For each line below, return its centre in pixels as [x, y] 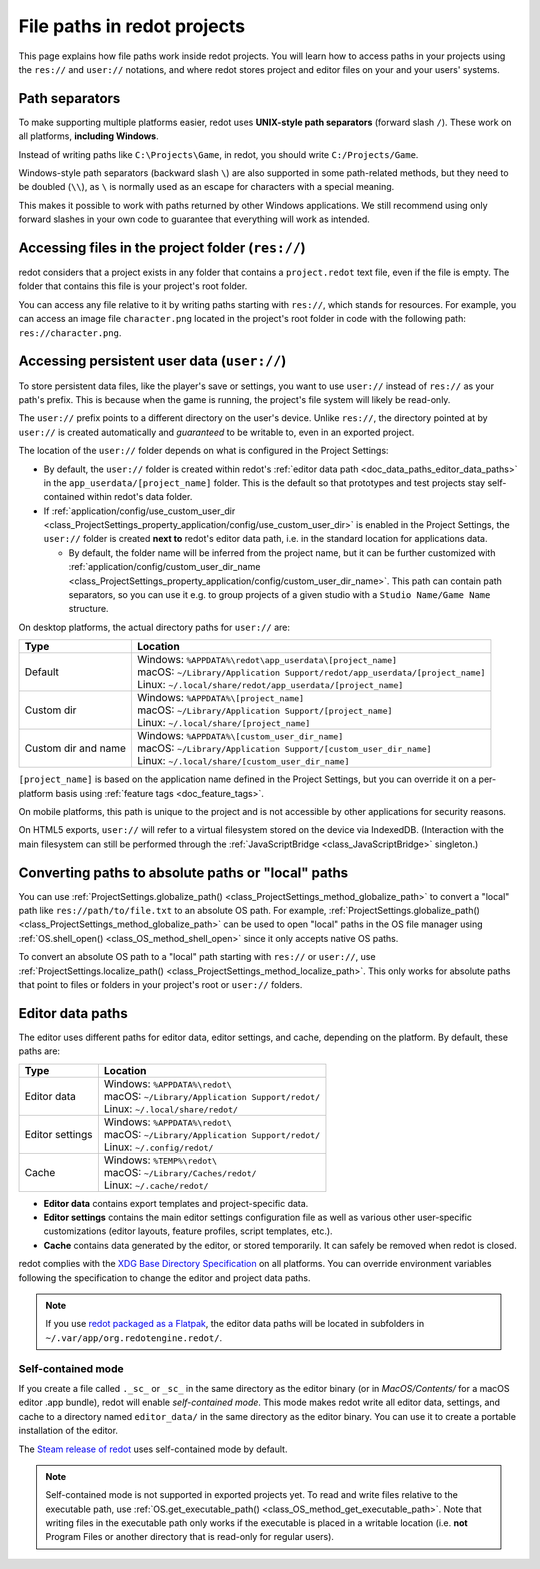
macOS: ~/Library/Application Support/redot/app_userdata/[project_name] [311, 672]
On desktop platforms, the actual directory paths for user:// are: [154, 627]
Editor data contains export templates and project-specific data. [176, 1203]
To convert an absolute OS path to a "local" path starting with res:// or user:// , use [197, 957]
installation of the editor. [68, 1431]
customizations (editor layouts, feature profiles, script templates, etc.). [188, 1231]
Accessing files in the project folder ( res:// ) [162, 248]
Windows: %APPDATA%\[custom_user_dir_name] [240, 736]
